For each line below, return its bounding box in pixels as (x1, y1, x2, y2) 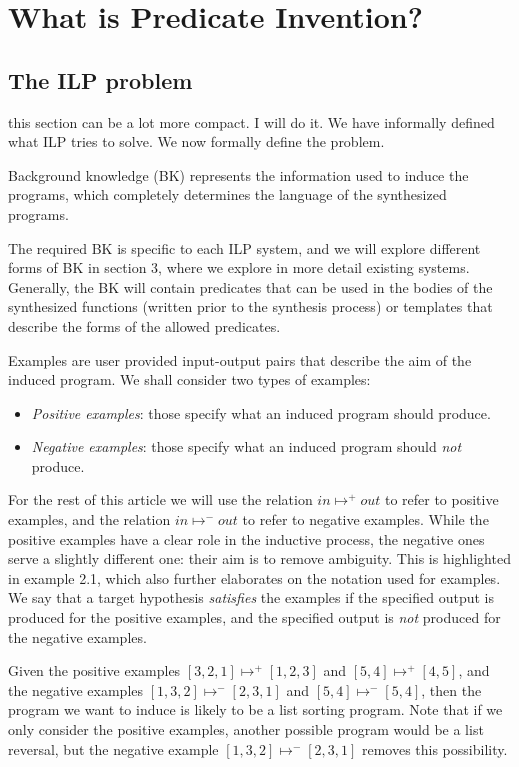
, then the (421, 679, 482, 700)
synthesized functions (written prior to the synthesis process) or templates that (8, 296, 493, 317)
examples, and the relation (8, 509, 171, 530)
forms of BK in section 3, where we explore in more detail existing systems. (8, 257, 470, 278)
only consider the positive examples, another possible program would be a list (8, 719, 484, 740)
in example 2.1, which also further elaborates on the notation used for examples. (8, 567, 501, 588)
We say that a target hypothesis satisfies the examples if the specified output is (8, 587, 494, 608)
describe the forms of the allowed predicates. (8, 315, 281, 336)
